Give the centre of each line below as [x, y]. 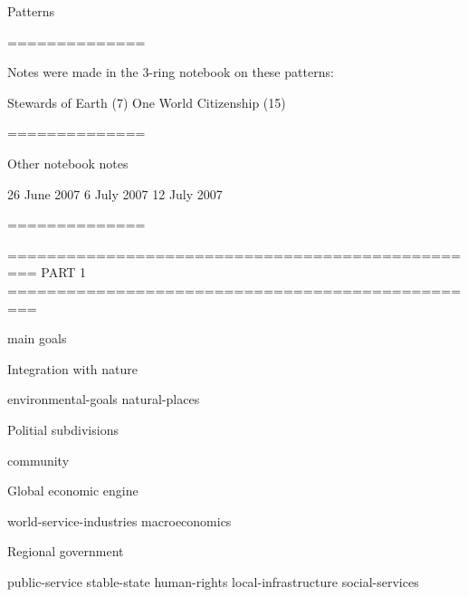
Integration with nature [72, 368]
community [38, 460]
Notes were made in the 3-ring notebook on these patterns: [171, 72]
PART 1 [64, 272]
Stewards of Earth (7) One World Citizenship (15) [147, 102]
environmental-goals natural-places [104, 399]
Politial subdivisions [63, 429]
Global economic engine [73, 491]
